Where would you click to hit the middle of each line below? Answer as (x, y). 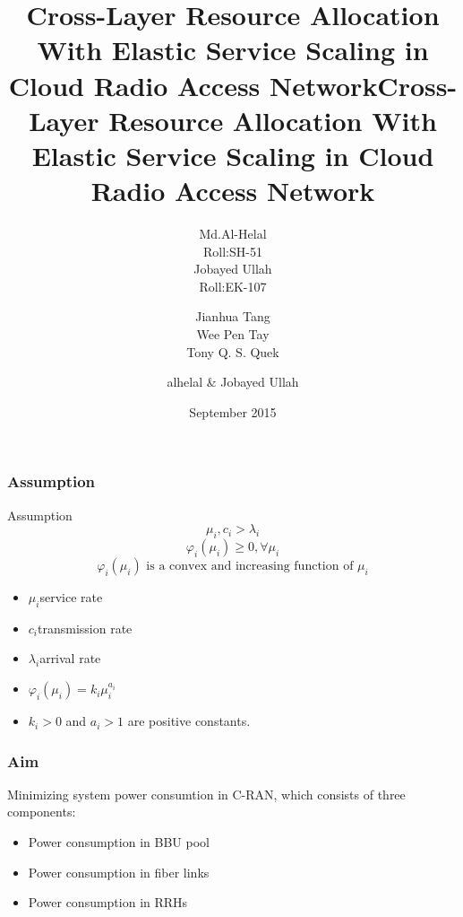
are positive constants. (189, 721)
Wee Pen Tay (233, 334)
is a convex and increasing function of (250, 567)
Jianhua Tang (233, 316)
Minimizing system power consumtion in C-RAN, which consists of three (206, 794)
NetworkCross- (364, 85)
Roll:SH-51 (233, 251)
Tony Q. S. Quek (233, 351)
